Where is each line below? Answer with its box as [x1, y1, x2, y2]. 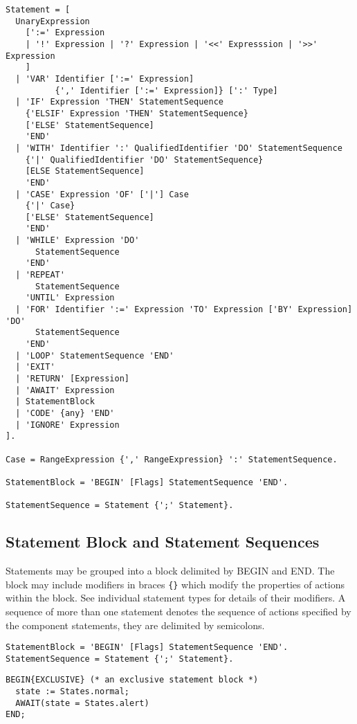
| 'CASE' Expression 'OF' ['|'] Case [15, 189, 189, 199]
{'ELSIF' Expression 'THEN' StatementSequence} [25, 108, 248, 118]
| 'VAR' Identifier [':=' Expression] [15, 73, 194, 84]
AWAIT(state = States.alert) [15, 698, 149, 708]
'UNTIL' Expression [25, 293, 115, 303]
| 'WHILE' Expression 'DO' [15, 235, 140, 246]
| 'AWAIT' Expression [15, 385, 115, 395]
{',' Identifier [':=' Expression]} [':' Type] [55, 85, 278, 96]
